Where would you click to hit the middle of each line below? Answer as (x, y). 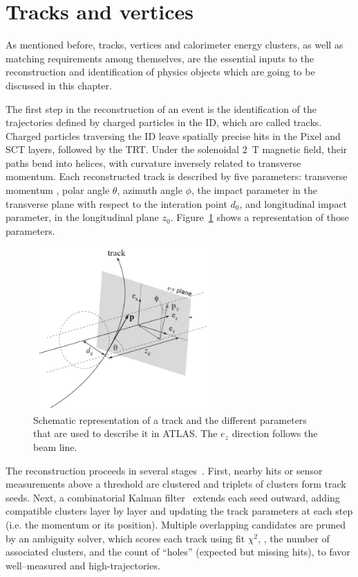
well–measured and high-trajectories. (83, 565)
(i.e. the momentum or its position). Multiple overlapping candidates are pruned (176, 524)
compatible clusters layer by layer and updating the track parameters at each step (179, 511)
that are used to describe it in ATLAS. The (125, 433)
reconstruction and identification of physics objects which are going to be (160, 72)
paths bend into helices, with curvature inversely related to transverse (153, 162)
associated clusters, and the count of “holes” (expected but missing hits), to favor (178, 552)
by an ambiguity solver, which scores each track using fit (125, 538)
